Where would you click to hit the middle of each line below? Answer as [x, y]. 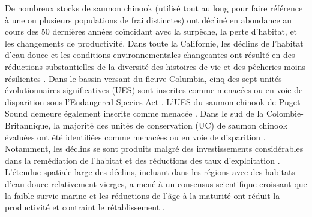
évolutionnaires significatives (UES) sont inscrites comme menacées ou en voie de [154, 90]
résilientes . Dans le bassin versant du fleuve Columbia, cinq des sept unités [143, 78]
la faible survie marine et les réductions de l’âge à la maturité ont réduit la [142, 195]
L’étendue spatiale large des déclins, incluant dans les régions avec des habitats [150, 172]
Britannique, [28, 125]
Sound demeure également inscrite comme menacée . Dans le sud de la [134, 113]
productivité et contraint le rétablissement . [85, 207]
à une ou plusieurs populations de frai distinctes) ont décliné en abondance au [148, 19]
